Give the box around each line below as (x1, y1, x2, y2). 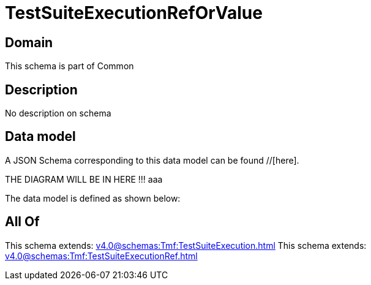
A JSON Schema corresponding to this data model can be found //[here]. (5, 154, 299, 165)
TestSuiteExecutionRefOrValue (5, 2, 263, 23)
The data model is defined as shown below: (5, 192, 181, 203)
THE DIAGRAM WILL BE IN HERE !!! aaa (5, 173, 163, 184)
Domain (5, 34, 53, 50)
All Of (5, 214, 40, 230)
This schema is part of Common (5, 61, 134, 72)
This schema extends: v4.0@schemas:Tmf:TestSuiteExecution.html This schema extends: (5, 240, 367, 251)
